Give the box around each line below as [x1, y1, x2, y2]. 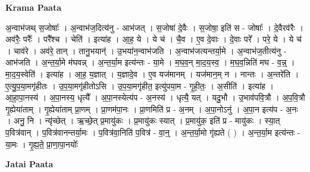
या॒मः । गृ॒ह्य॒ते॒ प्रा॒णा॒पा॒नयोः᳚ [5, 137, 79, 150]
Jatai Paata [5, 158, 54, 170]
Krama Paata [5, 1, 61, 13]
